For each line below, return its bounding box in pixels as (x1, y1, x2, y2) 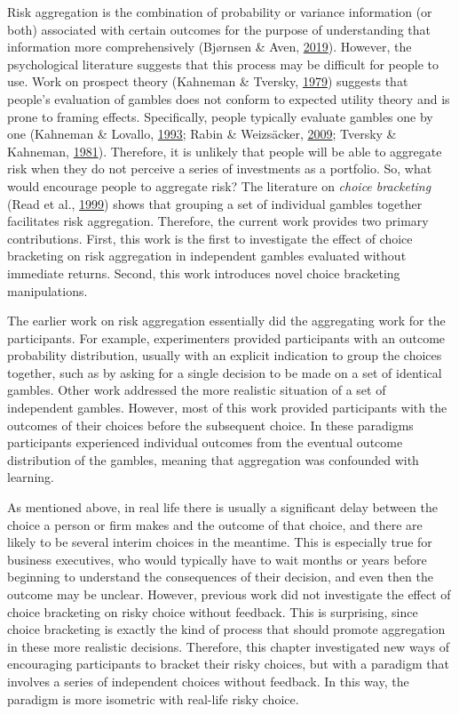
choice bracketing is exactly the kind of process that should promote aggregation (7, 620, 446, 638)
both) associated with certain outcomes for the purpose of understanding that (7, 20, 431, 38)
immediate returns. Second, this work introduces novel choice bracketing (7, 263, 400, 282)
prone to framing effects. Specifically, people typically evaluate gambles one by (7, 107, 433, 125)
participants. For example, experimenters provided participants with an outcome (7, 328, 446, 347)
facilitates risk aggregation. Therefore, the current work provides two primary (7, 212, 429, 230)
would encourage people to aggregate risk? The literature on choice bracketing (7, 176, 431, 195)
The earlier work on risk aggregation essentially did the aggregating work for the (7, 311, 446, 330)
